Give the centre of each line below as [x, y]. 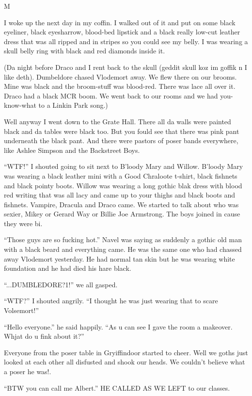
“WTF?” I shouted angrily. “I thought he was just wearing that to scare [111, 301]
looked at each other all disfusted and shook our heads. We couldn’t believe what [125, 362]
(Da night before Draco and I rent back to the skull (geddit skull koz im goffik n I [126, 67]
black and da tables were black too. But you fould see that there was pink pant [122, 131]
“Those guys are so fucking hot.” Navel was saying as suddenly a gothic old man [123, 239]
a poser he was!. [28, 371]
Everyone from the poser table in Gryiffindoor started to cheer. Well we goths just [126, 352]
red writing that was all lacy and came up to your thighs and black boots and [120, 195]
